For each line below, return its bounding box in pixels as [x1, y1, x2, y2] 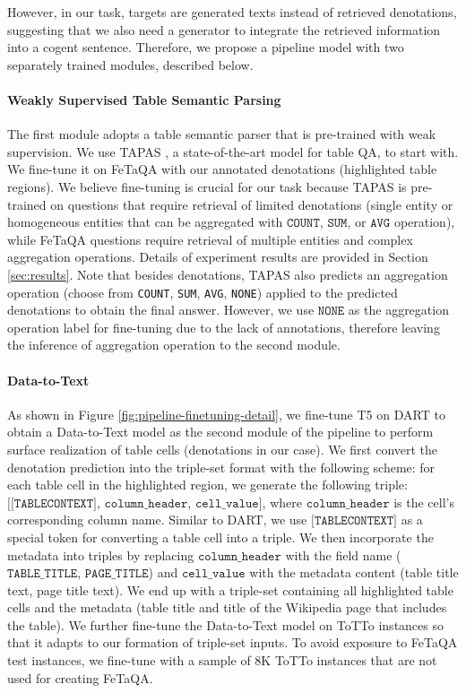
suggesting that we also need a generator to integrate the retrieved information [7, 20, 441, 39]
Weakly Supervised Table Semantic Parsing [7, 90, 281, 108]
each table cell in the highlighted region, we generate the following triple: [7, 475, 408, 494]
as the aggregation [348, 300, 449, 319]
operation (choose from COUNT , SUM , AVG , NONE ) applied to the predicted [7, 282, 398, 301]
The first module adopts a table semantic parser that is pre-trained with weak [7, 125, 436, 143]
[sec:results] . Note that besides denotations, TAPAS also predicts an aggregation [7, 264, 448, 283]
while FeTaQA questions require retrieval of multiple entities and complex [7, 230, 413, 248]
